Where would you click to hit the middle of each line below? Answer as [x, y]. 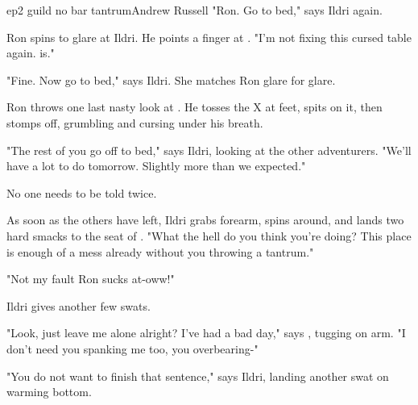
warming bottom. [49, 392]
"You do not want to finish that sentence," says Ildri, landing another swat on [198, 376]
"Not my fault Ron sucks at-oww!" [91, 279]
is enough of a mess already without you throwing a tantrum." [160, 251]
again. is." [31, 53]
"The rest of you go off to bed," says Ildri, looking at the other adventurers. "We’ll [209, 150]
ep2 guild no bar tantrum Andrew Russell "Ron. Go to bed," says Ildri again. [195, 10]
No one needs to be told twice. [82, 192]
